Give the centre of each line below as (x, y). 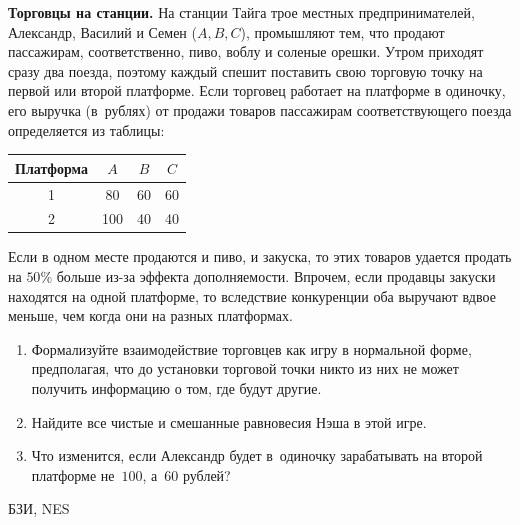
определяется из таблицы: (86, 129)
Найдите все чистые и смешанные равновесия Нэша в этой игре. (229, 421)
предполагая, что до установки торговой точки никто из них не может (245, 368)
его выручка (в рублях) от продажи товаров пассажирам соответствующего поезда (260, 109)
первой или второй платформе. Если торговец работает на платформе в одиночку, (257, 90)
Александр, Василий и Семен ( (102, 31)
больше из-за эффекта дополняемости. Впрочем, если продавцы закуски (276, 276)
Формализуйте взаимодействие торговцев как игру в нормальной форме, (251, 348)
